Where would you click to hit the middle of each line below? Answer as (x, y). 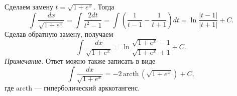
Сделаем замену (29, 6)
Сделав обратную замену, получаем (59, 34)
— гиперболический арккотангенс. (87, 88)
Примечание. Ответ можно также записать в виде (80, 61)
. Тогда (104, 6)
